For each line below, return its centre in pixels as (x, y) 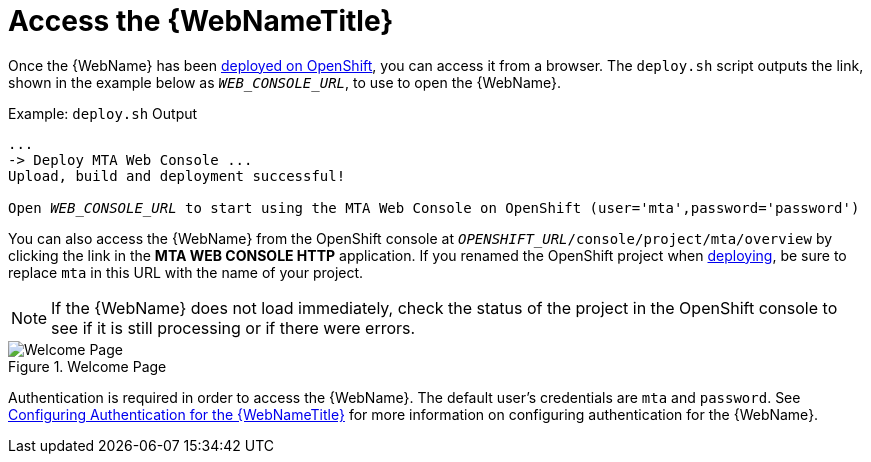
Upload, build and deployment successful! (177, 175)
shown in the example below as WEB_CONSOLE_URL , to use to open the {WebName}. (285, 82)
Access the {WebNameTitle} (201, 21)
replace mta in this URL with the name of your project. (186, 272)
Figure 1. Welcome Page (87, 366)
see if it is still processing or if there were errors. (233, 327)
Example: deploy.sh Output (103, 113)
